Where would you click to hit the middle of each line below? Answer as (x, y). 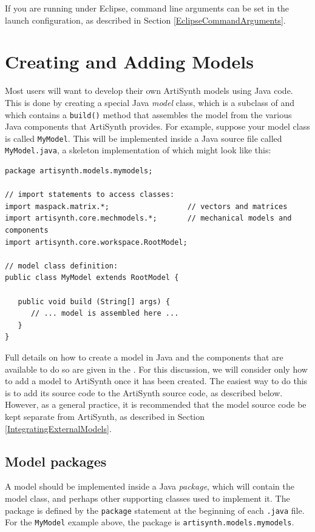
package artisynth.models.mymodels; (79, 171)
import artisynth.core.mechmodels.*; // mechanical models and (148, 218)
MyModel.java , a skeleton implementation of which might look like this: (138, 150)
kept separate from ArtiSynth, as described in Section (105, 416)
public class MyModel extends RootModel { (92, 278)
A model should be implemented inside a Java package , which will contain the (150, 486)
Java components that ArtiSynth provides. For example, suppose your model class (157, 126)
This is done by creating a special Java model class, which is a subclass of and (150, 102)
